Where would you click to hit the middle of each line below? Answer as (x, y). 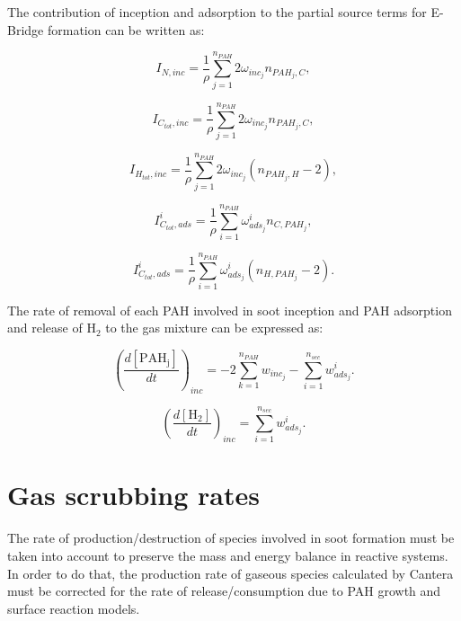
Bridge (26, 29)
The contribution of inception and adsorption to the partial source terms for (217, 12)
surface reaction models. (74, 608)
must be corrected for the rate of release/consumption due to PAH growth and (224, 591)
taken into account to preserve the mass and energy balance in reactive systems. (228, 556)
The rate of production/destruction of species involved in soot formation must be (231, 538)
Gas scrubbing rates (133, 495)
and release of (45, 328)
